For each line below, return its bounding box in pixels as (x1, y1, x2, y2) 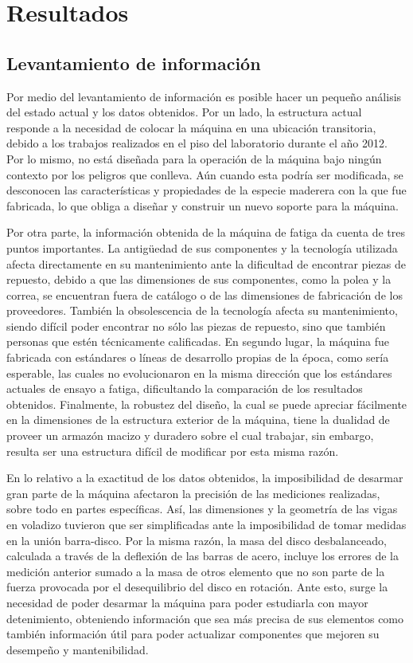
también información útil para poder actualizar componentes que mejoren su (6, 626, 380, 642)
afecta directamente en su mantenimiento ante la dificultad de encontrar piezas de (6, 255, 406, 272)
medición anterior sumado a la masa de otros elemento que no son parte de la (6, 563, 385, 579)
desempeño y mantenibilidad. (6, 641, 149, 657)
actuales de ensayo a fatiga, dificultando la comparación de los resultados (6, 380, 363, 397)
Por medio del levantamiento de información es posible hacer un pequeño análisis (6, 88, 402, 104)
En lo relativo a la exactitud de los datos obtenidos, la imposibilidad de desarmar (6, 469, 403, 486)
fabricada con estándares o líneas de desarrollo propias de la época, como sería (6, 349, 389, 366)
